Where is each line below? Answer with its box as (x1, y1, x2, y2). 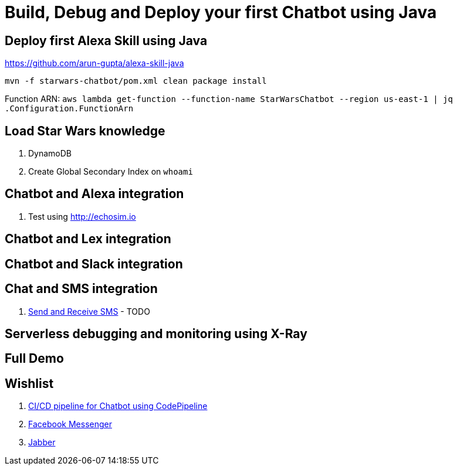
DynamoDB (28, 148, 72, 159)
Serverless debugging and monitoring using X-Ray (5, 326, 307, 341)
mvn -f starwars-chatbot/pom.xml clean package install (5, 76, 267, 86)
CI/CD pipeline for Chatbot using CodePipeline (28, 401, 208, 411)
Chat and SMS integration (5, 281, 158, 297)
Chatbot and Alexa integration (5, 186, 184, 202)
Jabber (28, 437, 56, 448)
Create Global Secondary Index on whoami (28, 166, 193, 177)
